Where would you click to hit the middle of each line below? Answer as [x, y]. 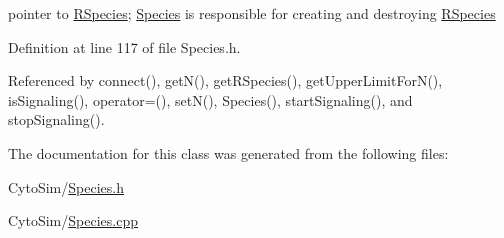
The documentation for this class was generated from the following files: [228, 152]
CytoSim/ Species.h [66, 186]
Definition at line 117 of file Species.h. [124, 46]
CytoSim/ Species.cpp [73, 220]
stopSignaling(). [56, 119]
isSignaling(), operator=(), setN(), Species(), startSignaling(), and [210, 99]
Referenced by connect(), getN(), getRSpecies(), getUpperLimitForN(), [225, 80]
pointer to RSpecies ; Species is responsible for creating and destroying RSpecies [252, 13]
